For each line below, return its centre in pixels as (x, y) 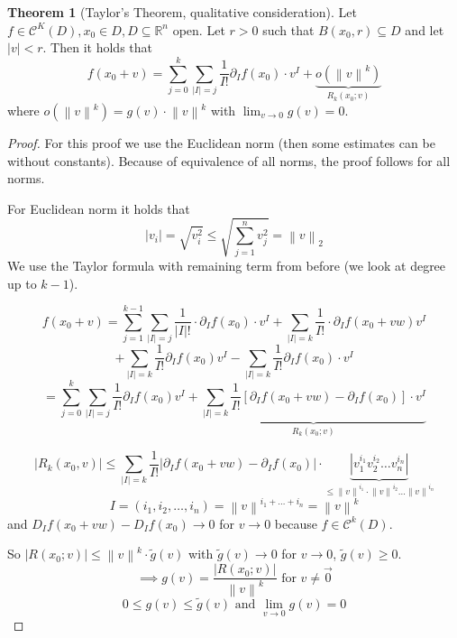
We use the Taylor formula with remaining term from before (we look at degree (227, 265)
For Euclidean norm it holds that (99, 208)
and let (425, 29)
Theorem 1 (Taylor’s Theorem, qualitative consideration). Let (183, 12)
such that (288, 29)
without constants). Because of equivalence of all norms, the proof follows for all (229, 160)
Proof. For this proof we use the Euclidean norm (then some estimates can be (221, 143)
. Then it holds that (97, 47)
